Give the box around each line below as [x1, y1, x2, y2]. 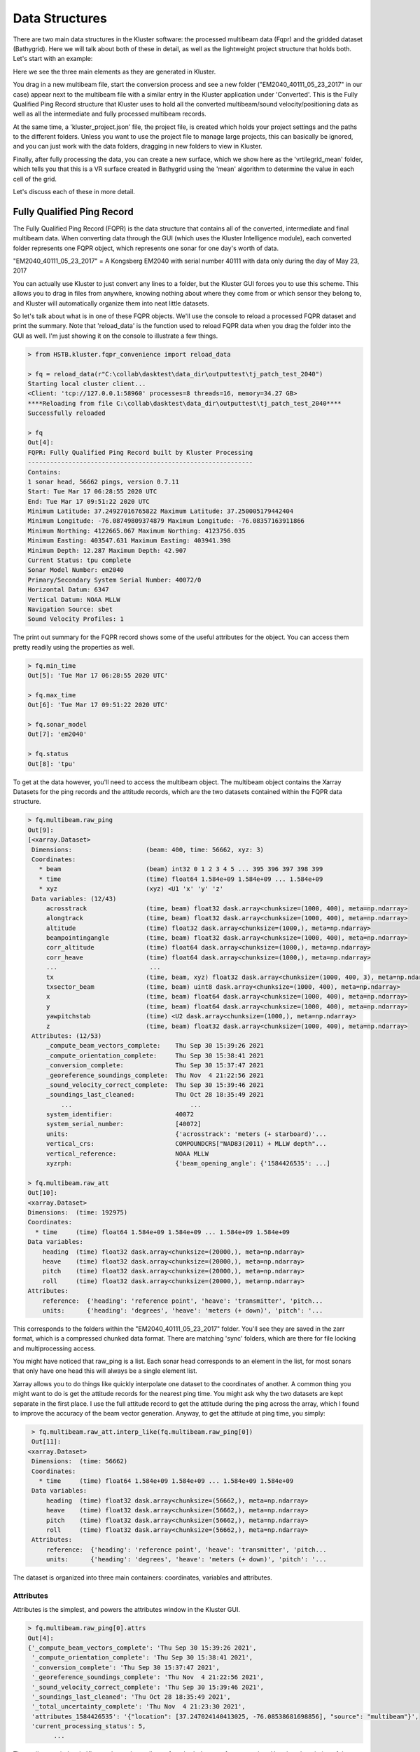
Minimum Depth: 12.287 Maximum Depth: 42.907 [27, 547, 187, 554]
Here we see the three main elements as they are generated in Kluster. [13, 67, 216, 76]
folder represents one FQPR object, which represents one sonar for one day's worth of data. [13, 244, 279, 252]
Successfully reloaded [27, 409, 106, 417]
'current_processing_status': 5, [31, 1723, 146, 1730]
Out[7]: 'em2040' [27, 730, 87, 739]
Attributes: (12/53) [31, 1032, 102, 1040]
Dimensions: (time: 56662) [31, 1458, 128, 1465]
